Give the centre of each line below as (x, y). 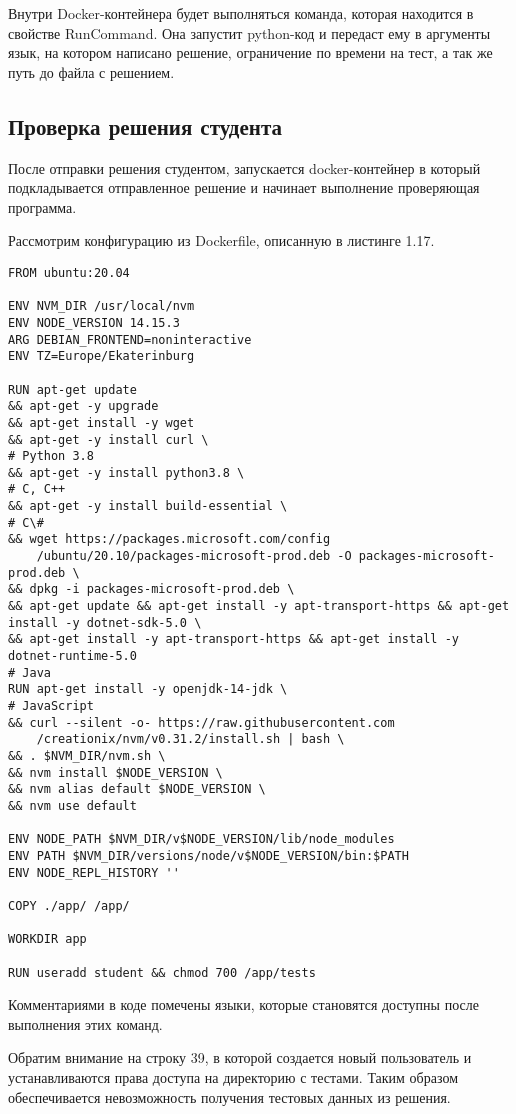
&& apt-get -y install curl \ (108, 439)
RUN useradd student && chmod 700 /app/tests (162, 972)
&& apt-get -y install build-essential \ (148, 506)
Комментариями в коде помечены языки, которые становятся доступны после (243, 1004)
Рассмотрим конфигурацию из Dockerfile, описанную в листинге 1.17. (221, 240)
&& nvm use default (72, 805)
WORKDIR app (47, 939)
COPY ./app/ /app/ (69, 905)
